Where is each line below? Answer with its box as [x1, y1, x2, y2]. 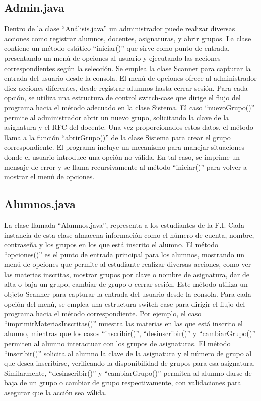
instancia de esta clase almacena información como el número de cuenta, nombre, [4, 229, 254, 240]
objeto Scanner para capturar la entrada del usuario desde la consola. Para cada [4, 289, 251, 299]
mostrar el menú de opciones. [4, 171, 95, 182]
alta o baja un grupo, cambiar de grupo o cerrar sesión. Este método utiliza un [4, 279, 248, 289]
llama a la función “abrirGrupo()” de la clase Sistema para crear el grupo [4, 131, 231, 142]
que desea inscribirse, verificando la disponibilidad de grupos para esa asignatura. [4, 358, 255, 368]
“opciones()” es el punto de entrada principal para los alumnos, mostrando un [4, 249, 244, 259]
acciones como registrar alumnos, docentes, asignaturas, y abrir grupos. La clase [4, 33, 251, 43]
